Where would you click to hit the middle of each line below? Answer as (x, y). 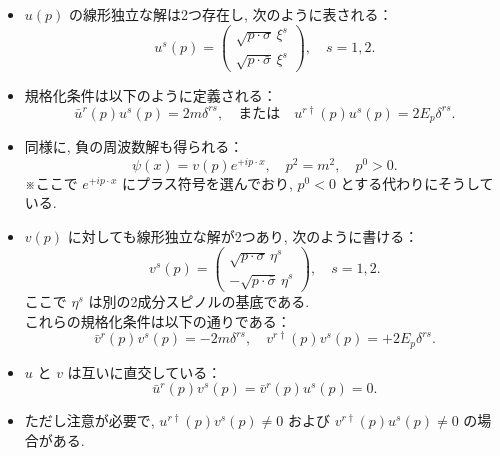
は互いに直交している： (144, 371)
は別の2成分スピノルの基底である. (199, 301)
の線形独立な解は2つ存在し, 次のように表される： (230, 14)
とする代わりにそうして (417, 182)
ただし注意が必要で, (89, 420)
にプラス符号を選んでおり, (207, 182)
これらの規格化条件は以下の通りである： (157, 320)
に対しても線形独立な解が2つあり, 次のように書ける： (243, 236)
